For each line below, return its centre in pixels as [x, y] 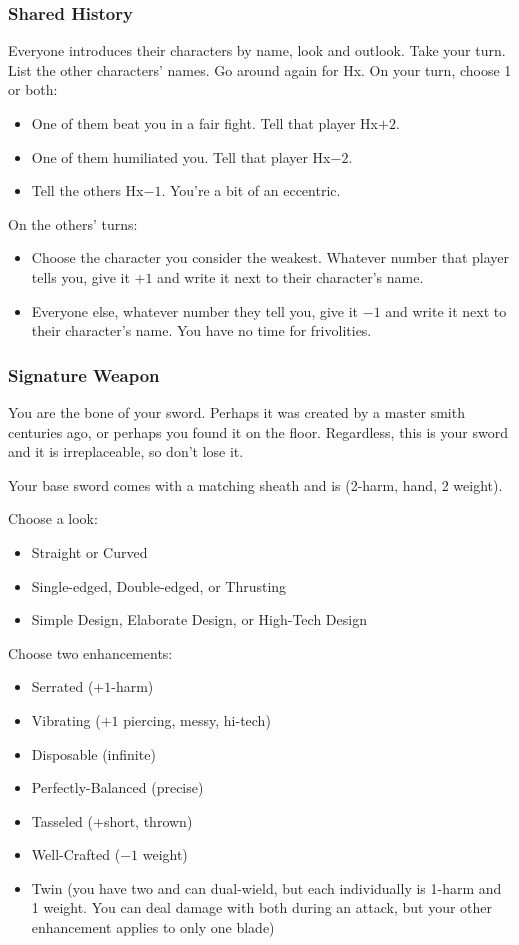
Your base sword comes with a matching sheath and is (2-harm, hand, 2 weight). [255, 484]
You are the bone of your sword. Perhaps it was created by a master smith [236, 411]
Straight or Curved [89, 551]
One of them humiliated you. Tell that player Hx [181, 156]
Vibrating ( [66, 719]
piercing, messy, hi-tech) [197, 719]
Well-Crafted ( [76, 854]
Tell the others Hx [87, 190]
